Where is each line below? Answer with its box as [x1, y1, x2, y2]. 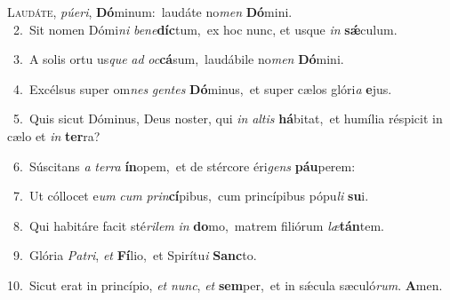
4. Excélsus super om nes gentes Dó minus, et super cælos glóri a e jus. [12, 79, 392, 98]
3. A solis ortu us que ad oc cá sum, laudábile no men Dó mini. [12, 50, 344, 68]
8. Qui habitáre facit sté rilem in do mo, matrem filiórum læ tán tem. [12, 216, 385, 234]
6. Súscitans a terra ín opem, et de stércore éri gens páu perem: [12, 156, 356, 175]
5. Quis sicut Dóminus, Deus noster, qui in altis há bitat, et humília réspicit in [12, 109, 443, 128]
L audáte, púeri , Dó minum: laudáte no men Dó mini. [7, 3, 293, 20]
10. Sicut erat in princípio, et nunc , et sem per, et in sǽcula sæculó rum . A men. [7, 275, 443, 294]
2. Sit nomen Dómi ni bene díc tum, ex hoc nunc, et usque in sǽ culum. [12, 20, 398, 38]
